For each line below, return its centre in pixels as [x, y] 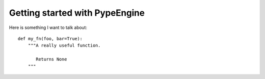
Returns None [52, 59]
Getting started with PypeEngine [77, 13]
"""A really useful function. [64, 46]
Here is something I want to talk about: [48, 27]
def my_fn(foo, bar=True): [50, 39]
